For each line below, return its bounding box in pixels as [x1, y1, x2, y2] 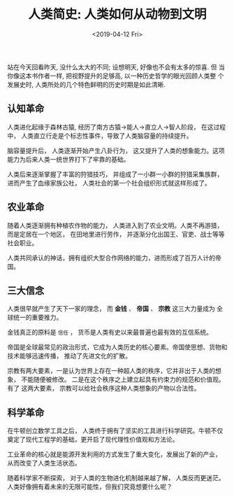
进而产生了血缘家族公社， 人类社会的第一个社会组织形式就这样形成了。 [7, 178, 211, 187]
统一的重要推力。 [13, 313, 63, 322]
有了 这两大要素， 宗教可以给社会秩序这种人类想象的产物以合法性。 [7, 384, 200, 393]
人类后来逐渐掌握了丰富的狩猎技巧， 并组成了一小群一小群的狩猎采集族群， [7, 169, 224, 178]
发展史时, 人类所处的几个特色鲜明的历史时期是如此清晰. [7, 80, 166, 88]
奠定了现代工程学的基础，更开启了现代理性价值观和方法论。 [7, 435, 179, 444]
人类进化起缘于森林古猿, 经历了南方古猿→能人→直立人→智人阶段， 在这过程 [7, 122, 226, 131]
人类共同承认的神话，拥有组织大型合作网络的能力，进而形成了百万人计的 [7, 253, 215, 262]
